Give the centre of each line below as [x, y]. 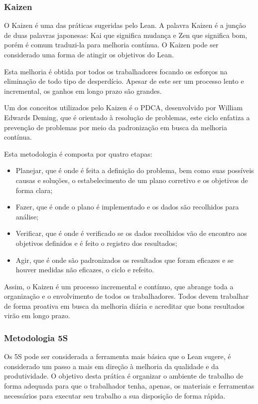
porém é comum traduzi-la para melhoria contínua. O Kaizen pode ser [111, 45]
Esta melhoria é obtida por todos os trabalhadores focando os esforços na [116, 71]
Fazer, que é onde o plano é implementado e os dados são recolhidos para [127, 207]
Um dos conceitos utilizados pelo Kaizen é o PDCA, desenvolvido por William [124, 107]
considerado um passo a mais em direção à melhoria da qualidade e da [111, 366]
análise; [27, 216]
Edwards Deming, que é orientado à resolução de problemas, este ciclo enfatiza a [127, 117]
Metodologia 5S [36, 337]
